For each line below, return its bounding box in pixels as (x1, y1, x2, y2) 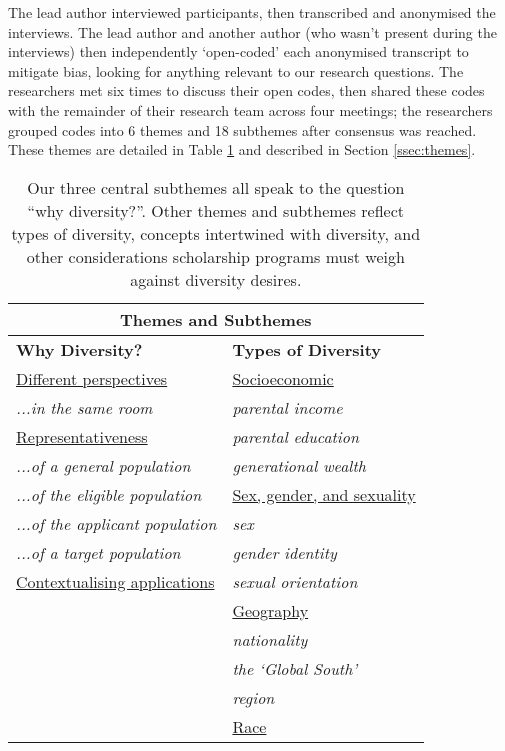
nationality (232, 627, 308, 651)
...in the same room (16, 395, 153, 419)
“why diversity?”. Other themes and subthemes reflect (27, 198, 405, 222)
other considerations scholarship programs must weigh (26, 244, 405, 268)
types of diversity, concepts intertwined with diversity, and (11, 221, 421, 245)
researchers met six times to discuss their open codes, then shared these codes (8, 80, 485, 101)
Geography (232, 598, 309, 622)
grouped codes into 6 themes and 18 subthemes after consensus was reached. (8, 119, 477, 140)
